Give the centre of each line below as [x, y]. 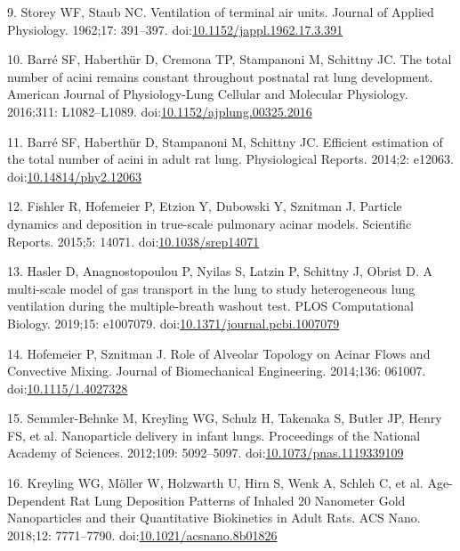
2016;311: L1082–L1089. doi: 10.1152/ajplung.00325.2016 [160, 111]
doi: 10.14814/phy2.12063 [74, 176]
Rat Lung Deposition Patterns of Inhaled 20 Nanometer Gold [238, 500]
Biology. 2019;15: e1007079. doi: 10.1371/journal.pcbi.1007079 [174, 323]
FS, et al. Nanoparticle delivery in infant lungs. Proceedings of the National [214, 435]
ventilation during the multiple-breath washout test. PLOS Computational [210, 306]
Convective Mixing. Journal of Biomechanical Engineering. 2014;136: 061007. [217, 371]
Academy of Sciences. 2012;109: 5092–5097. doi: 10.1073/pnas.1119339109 [206, 453]
